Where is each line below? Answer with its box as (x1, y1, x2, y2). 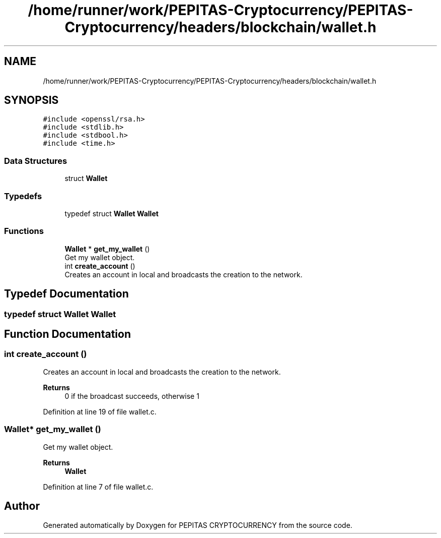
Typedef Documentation (4, 287, 129, 301)
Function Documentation (4, 327, 131, 340)
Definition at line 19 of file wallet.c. (43, 407, 157, 416)
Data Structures (4, 155, 67, 166)
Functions (4, 226, 44, 236)
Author (4, 499, 40, 512)
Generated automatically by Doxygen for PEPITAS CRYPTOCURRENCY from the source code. (43, 521, 352, 530)
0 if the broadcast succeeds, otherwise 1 (64, 391, 199, 400)
